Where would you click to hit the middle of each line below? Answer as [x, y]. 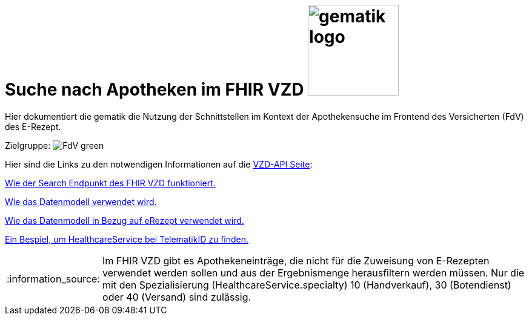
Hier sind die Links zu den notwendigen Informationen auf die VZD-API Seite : [159, 164]
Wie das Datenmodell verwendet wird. [81, 201]
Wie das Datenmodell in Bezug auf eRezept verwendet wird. [125, 220]
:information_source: [54, 279]
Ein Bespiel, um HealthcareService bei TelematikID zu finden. [127, 239]
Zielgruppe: [28, 145]
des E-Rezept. [33, 126]
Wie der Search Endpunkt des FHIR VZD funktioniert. [110, 183]
